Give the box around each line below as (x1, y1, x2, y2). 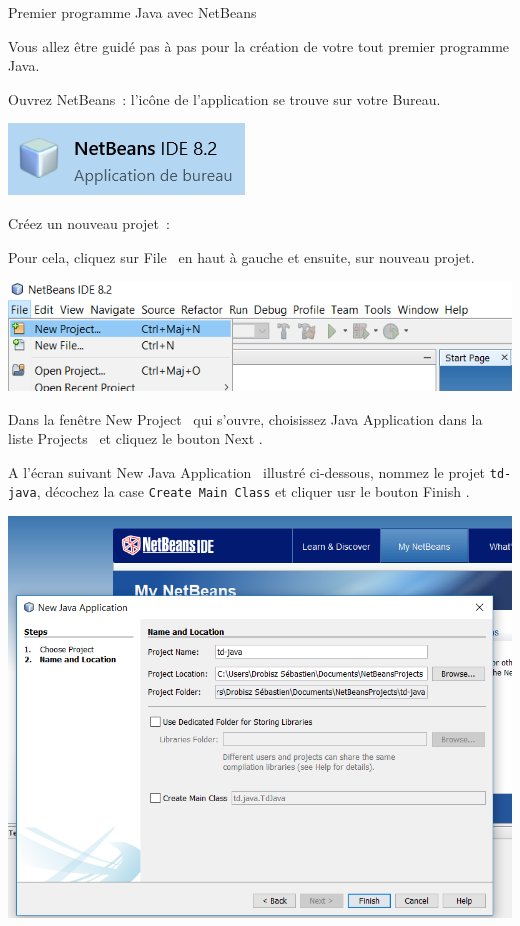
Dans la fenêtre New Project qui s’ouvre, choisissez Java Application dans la (8, 408, 483, 429)
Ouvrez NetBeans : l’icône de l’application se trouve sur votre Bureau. (8, 88, 441, 109)
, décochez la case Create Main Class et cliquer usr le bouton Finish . (36, 481, 470, 502)
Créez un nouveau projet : (8, 212, 170, 233)
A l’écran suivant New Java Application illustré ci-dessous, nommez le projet (8, 461, 486, 482)
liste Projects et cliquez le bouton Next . (8, 428, 263, 449)
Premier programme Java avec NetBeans (8, 2, 257, 22)
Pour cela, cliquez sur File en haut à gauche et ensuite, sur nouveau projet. (8, 246, 475, 267)
